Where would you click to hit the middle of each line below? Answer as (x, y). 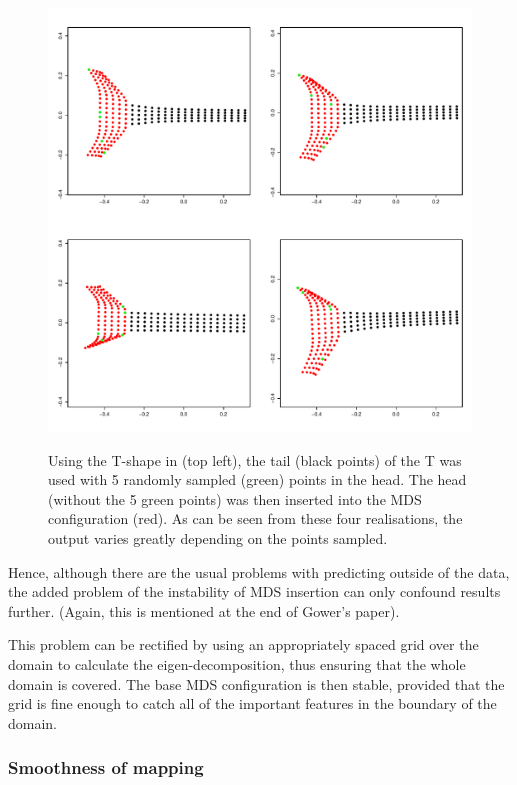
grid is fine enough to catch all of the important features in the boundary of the (252, 703)
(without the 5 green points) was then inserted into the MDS (235, 498)
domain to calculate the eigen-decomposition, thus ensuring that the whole (237, 663)
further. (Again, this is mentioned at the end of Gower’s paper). (204, 610)
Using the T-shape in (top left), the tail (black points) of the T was (255, 459)
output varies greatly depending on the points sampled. (218, 537)
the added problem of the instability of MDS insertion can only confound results (254, 591)
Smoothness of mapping (106, 767)
